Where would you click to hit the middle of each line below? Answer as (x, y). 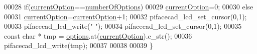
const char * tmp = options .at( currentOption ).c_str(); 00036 (98, 35)
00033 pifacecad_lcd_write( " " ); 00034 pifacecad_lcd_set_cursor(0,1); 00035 (123, 26)
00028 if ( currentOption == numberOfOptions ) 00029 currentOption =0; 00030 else (129, 6)
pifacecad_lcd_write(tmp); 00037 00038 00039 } (79, 45)
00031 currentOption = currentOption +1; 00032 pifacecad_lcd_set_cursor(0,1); (125, 16)
